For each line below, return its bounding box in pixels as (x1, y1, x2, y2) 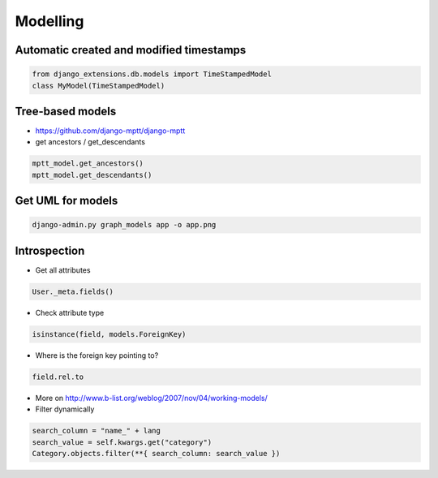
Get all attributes (35, 265, 91, 275)
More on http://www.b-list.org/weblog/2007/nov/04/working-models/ (35, 393, 268, 403)
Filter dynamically (35, 404, 95, 414)
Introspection (15, 243, 85, 257)
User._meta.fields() (32, 286, 114, 296)
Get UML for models (15, 194, 118, 208)
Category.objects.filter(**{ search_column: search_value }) (32, 449, 281, 458)
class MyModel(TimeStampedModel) (32, 81, 165, 90)
